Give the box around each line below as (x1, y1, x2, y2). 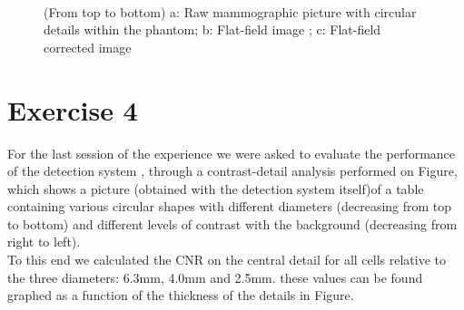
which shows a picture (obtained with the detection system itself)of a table (7, 179, 424, 198)
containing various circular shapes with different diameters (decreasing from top (7, 197, 452, 216)
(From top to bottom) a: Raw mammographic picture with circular (44, 2, 417, 21)
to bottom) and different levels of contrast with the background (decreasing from (7, 214, 458, 233)
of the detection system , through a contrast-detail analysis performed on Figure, (7, 161, 458, 180)
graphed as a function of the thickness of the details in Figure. (7, 286, 354, 305)
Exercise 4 (7, 91, 138, 128)
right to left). (7, 232, 81, 251)
